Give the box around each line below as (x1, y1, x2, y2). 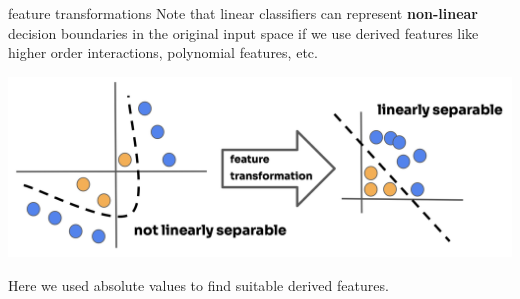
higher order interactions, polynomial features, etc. (8, 42, 318, 63)
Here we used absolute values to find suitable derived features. (8, 274, 389, 295)
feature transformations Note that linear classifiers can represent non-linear (8, 3, 478, 23)
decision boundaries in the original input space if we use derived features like (8, 22, 479, 43)
